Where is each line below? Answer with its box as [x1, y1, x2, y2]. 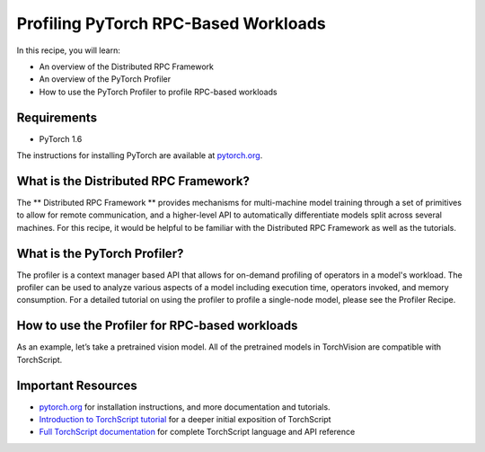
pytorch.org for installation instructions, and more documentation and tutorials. [39, 401, 331, 412]
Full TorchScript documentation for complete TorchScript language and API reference [39, 427, 356, 438]
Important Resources [16, 377, 138, 393]
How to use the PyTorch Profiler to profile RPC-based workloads [39, 86, 278, 97]
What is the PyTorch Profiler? [16, 245, 184, 261]
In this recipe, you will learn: [16, 45, 120, 56]
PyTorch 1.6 [39, 133, 83, 144]
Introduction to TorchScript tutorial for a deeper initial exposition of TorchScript [39, 413, 331, 424]
